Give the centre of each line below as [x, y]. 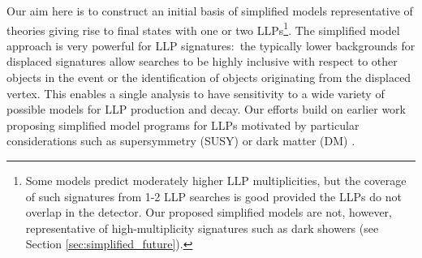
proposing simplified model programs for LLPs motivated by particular [183, 125]
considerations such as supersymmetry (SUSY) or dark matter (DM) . [181, 141]
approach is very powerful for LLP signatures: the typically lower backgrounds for [211, 45]
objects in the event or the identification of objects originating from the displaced [209, 77]
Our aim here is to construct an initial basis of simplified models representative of [210, 11]
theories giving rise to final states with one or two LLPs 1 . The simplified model [203, 28]
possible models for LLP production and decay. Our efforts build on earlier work [206, 109]
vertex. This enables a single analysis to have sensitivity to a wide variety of [196, 93]
